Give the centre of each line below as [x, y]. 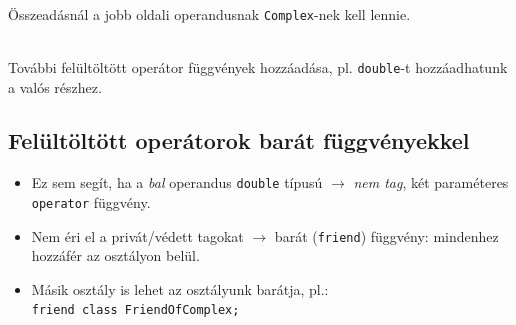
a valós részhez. [55, 86]
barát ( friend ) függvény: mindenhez [386, 235]
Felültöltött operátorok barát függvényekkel [239, 140]
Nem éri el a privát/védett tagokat [137, 235]
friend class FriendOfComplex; [135, 310]
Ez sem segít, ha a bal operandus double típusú [177, 182]
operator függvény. [91, 201]
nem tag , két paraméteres [431, 182]
